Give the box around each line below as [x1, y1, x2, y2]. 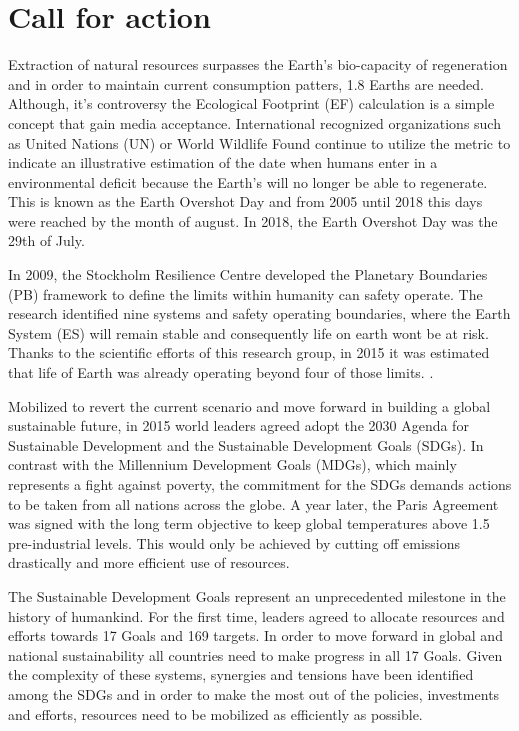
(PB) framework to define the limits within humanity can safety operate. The [8, 283, 483, 304]
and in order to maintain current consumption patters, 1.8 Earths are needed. [8, 73, 484, 94]
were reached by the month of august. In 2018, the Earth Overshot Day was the [8, 210, 498, 231]
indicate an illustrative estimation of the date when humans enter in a [8, 152, 438, 173]
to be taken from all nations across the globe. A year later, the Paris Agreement [8, 493, 499, 514]
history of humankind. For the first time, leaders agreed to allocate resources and [8, 605, 505, 626]
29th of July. [8, 230, 85, 251]
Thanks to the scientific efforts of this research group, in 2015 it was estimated [8, 342, 490, 363]
